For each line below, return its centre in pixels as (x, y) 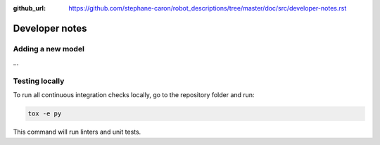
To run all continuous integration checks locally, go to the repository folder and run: (134, 95)
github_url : (29, 8)
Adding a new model (49, 49)
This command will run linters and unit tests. (77, 132)
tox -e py (45, 114)
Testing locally (39, 81)
